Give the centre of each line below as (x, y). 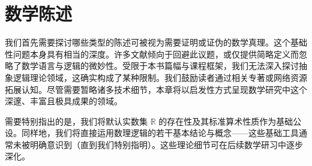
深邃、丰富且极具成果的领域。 (64, 101)
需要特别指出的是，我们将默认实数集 (76, 121)
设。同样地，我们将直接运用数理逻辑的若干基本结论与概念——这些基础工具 (152, 133)
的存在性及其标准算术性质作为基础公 (230, 121)
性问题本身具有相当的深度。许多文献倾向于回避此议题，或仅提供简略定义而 (152, 54)
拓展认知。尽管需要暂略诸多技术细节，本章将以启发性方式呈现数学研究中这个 (156, 89)
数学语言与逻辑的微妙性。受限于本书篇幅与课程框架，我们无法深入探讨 (160, 66)
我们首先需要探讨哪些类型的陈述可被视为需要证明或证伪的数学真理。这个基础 (156, 42)
